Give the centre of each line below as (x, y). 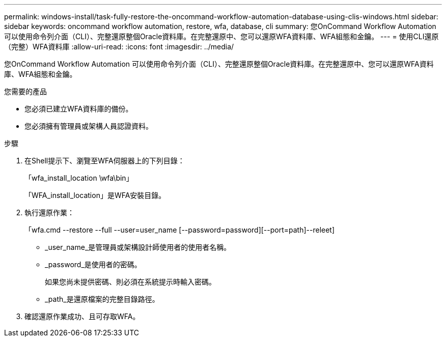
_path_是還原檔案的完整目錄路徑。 (102, 299)
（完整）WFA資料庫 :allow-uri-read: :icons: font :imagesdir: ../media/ (119, 47)
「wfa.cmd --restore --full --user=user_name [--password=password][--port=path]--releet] (180, 230)
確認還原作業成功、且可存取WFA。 (82, 316)
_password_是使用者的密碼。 (93, 264)
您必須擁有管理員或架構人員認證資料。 (89, 126)
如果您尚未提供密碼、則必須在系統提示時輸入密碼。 (130, 282)
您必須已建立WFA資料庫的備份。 (79, 109)
